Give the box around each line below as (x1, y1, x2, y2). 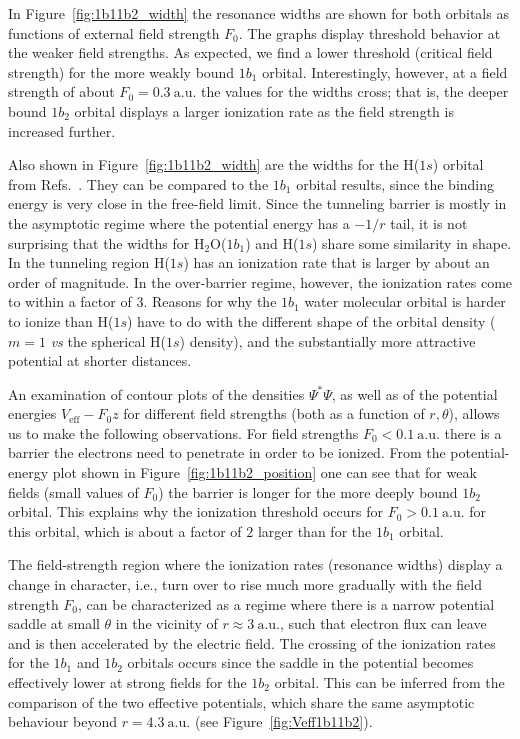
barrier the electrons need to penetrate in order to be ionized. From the (8, 442, 446, 463)
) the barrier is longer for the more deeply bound (158, 481, 458, 502)
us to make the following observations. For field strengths (8, 422, 359, 443)
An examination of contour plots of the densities (8, 383, 305, 404)
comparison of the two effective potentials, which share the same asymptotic (8, 691, 475, 712)
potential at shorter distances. (8, 350, 192, 371)
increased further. (8, 120, 116, 141)
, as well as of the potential (331, 383, 498, 404)
